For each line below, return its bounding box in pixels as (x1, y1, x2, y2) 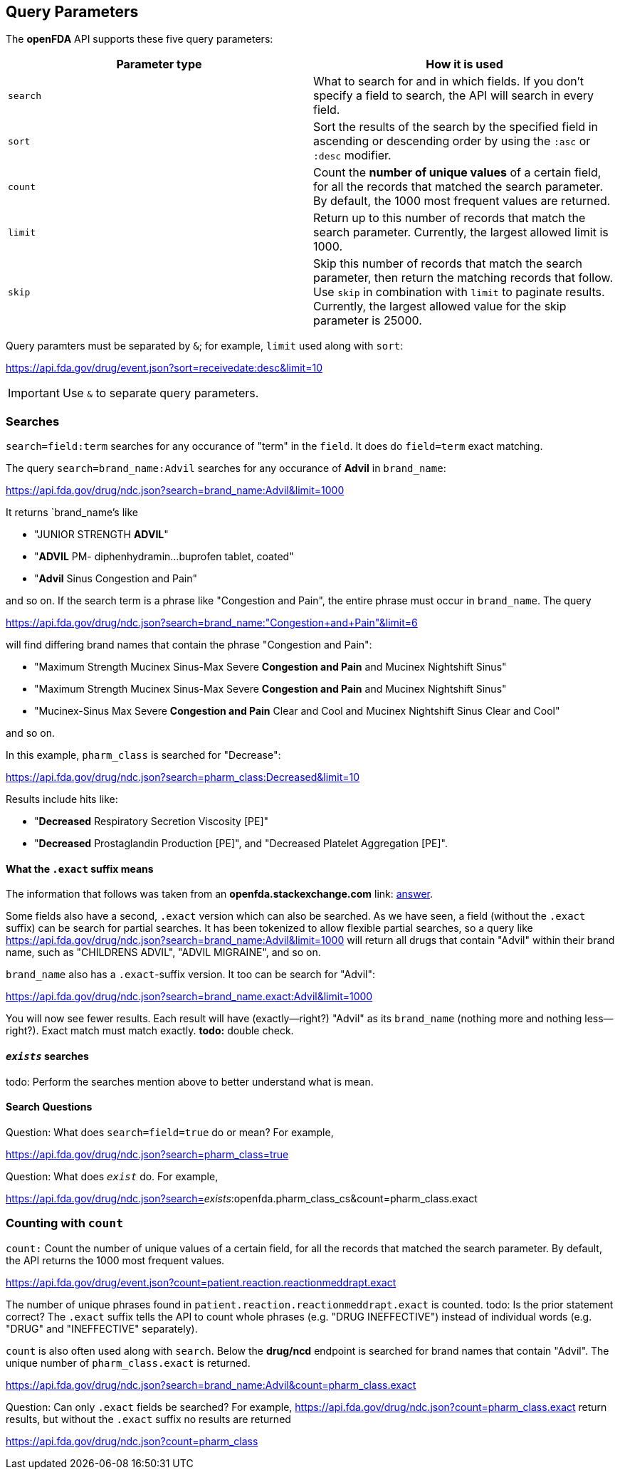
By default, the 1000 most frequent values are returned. (313, 194, 611, 209)
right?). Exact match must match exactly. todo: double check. (6, 1024, 294, 1037)
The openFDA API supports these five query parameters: (6, 33, 273, 46)
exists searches (6, 1050, 89, 1062)
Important (8, 386, 60, 401)
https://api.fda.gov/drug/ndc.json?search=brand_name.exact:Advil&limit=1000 (6, 990, 373, 1003)
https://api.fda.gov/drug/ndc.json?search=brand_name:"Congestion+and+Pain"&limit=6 (6, 616, 418, 629)
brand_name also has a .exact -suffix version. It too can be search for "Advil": (6, 968, 376, 981)
